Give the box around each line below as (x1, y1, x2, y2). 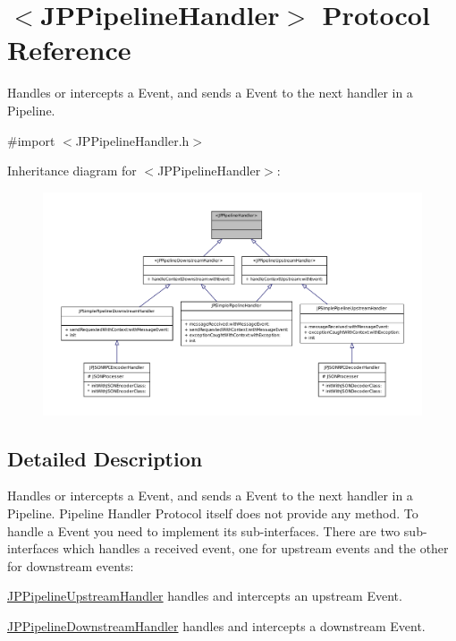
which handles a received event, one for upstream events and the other (63, 539, 449, 558)
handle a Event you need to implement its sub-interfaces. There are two (7, 521, 401, 540)
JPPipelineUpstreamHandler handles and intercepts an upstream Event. (7, 586, 402, 605)
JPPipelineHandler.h (75, 131, 190, 150)
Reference (7, 31, 131, 68)
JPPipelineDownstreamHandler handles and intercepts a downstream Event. (7, 616, 426, 635)
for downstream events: (7, 556, 134, 575)
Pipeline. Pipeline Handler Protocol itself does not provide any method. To (7, 503, 418, 522)
